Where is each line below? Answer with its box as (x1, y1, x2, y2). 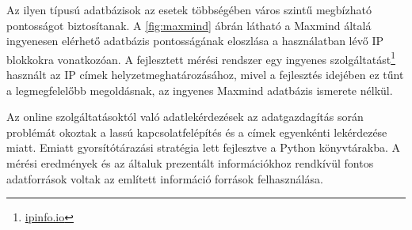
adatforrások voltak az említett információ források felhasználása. (6, 170, 323, 187)
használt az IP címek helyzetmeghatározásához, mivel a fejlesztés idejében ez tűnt (6, 66, 404, 83)
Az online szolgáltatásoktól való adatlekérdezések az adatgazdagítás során (6, 108, 364, 125)
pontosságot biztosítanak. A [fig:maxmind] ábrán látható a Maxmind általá (6, 17, 372, 33)
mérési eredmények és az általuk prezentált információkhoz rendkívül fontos (6, 155, 374, 171)
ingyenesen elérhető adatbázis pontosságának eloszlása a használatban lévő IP (6, 32, 383, 49)
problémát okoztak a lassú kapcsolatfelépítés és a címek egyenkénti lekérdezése (6, 123, 387, 140)
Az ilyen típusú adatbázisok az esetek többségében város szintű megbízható (6, 2, 372, 17)
